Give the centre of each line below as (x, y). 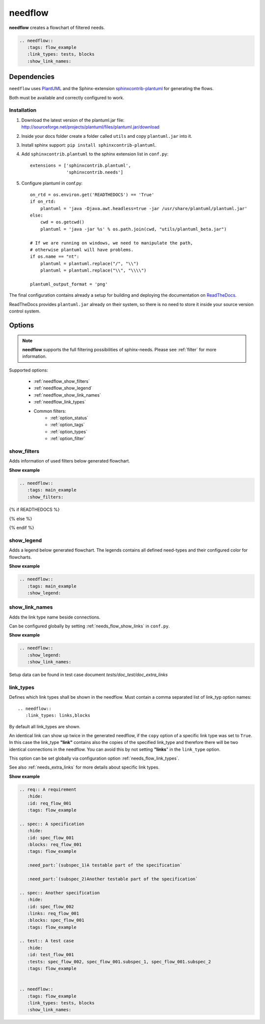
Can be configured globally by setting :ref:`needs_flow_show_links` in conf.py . (90, 626)
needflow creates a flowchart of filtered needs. (57, 28)
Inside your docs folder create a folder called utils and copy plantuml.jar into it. (107, 136)
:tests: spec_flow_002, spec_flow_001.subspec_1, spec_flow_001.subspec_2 (119, 962)
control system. (25, 311)
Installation (23, 110)
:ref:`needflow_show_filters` (62, 381)
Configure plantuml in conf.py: (52, 183)
